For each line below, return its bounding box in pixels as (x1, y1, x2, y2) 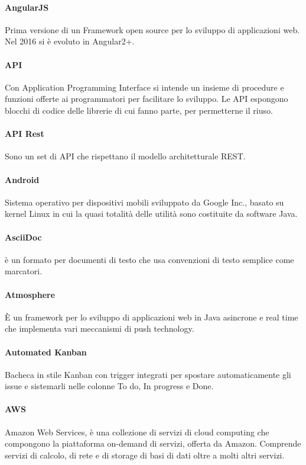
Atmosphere (5, 288, 56, 300)
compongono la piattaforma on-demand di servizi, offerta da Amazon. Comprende (5, 437, 301, 450)
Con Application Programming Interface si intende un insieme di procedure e (5, 81, 284, 93)
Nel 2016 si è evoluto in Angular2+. (5, 35, 135, 47)
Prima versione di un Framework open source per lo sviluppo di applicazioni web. (5, 23, 300, 36)
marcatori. (5, 265, 43, 277)
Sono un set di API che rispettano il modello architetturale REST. (5, 150, 246, 162)
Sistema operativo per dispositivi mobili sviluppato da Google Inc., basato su (5, 195, 284, 208)
